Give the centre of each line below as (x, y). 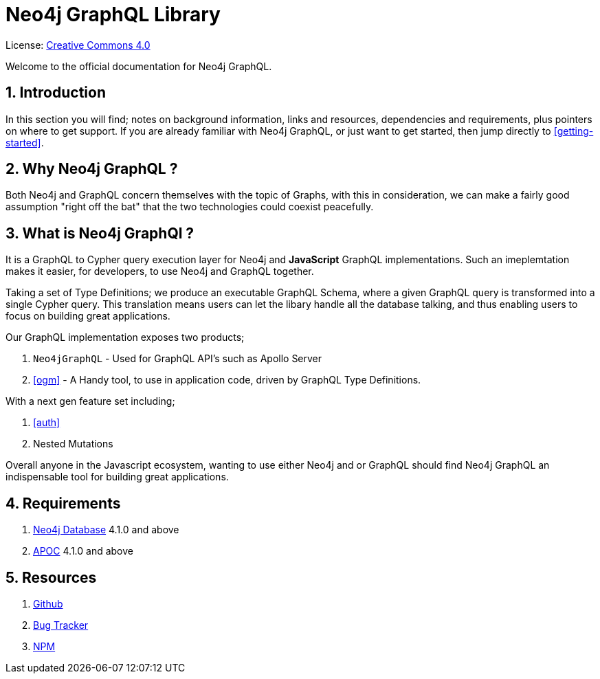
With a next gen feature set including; (90, 401)
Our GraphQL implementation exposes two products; (125, 337)
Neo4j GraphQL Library (113, 14)
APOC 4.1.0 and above (83, 551)
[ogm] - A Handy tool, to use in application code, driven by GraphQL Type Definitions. (227, 380)
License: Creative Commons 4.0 (78, 45)
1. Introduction (56, 93)
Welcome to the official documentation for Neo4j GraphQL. (139, 66)
